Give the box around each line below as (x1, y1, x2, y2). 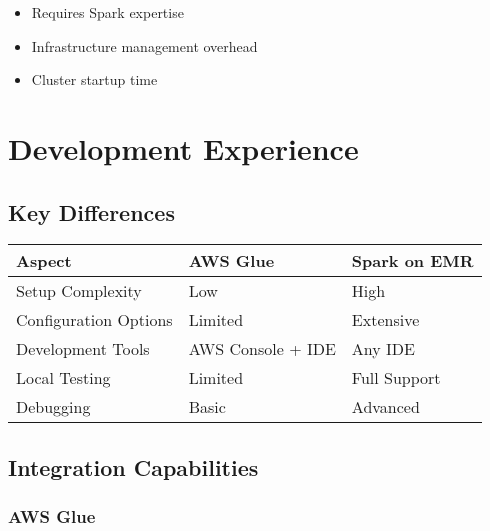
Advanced (351, 395, 420, 419)
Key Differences (8, 196, 175, 227)
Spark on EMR (351, 249, 474, 273)
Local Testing (16, 366, 111, 390)
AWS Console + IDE (188, 337, 336, 361)
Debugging (16, 395, 91, 419)
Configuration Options (16, 308, 173, 332)
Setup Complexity (16, 279, 142, 303)
